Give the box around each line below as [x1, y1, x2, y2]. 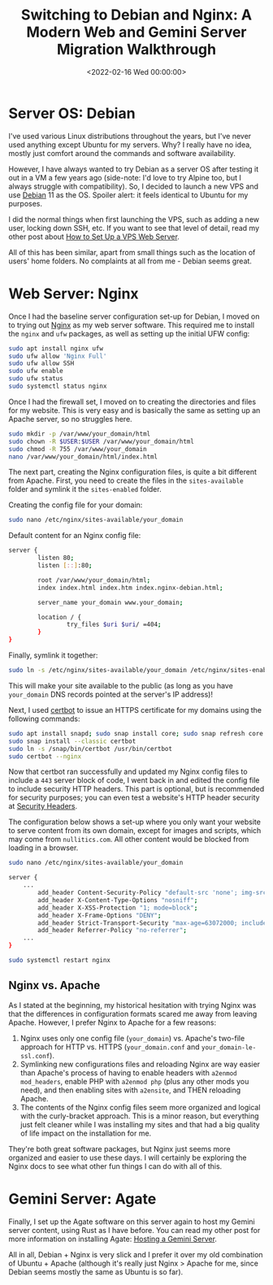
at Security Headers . [8, 801, 78, 811]
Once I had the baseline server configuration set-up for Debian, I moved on [8, 311, 260, 321]
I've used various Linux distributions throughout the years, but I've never [8, 131, 252, 141]
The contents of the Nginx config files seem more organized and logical [19, 1102, 261, 1112]
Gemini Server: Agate [8, 1189, 157, 1208]
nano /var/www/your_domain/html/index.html [8, 453, 158, 461]
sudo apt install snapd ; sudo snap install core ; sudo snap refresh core [8, 729, 264, 737]
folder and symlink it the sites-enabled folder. [8, 484, 162, 494]
